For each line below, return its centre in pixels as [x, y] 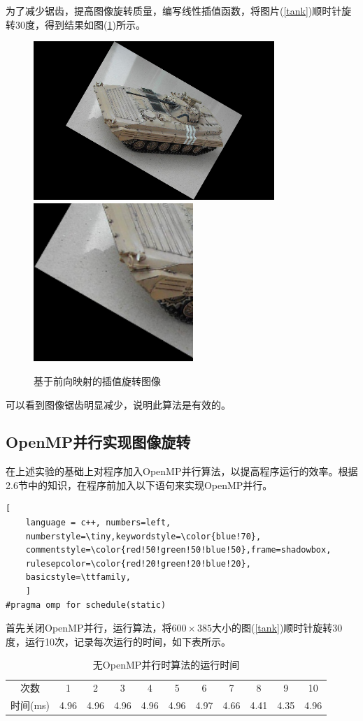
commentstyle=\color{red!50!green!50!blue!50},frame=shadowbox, [178, 550]
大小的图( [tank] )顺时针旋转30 [277, 628]
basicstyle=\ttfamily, [78, 577]
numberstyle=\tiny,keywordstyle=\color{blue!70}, [143, 536]
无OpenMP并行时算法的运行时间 [166, 665]
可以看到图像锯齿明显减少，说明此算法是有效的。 [118, 404]
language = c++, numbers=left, [98, 523]
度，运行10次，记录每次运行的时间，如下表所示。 [118, 641]
